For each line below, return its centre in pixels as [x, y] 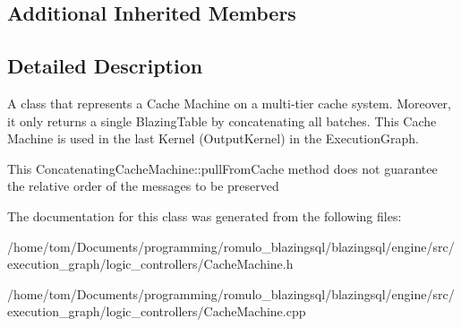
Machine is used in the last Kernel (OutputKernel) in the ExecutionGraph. [213, 138]
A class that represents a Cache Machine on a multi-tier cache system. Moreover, [230, 103]
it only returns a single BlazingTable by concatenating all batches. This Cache [222, 120]
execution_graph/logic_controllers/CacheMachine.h [150, 264]
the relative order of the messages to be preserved [143, 186]
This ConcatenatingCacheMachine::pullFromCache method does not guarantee [222, 168]
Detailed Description [105, 66]
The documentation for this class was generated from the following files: [205, 215]
